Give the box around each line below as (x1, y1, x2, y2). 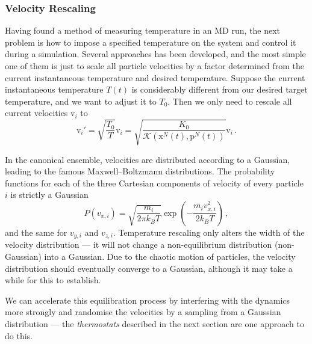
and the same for (5, 226, 67, 238)
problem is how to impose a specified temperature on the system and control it (5, 35, 296, 48)
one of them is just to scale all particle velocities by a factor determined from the (5, 60, 305, 72)
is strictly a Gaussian (10, 188, 89, 201)
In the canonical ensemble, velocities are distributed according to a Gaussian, (5, 153, 290, 165)
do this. (5, 329, 33, 342)
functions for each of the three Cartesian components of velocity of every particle (5, 176, 304, 189)
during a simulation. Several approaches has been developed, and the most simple (5, 48, 306, 60)
